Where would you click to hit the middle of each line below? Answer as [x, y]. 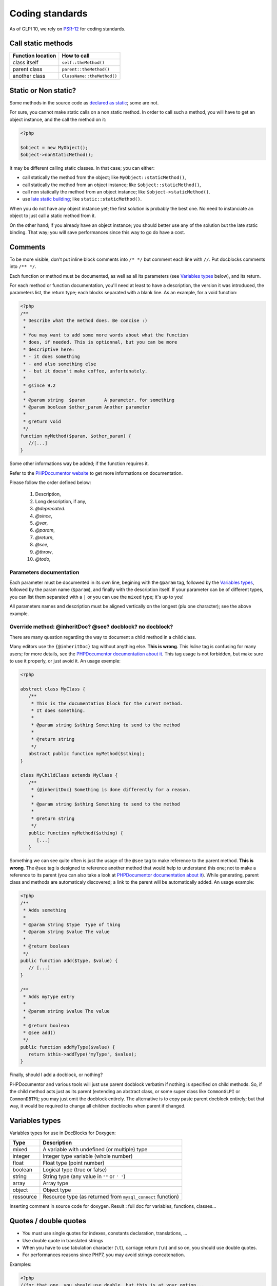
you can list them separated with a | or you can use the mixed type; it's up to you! [97, 597]
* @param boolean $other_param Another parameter [87, 407]
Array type [56, 1183]
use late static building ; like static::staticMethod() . [82, 199]
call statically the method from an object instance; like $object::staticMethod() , [112, 185]
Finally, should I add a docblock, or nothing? [56, 1075]
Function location [34, 56]
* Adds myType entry [49, 996]
